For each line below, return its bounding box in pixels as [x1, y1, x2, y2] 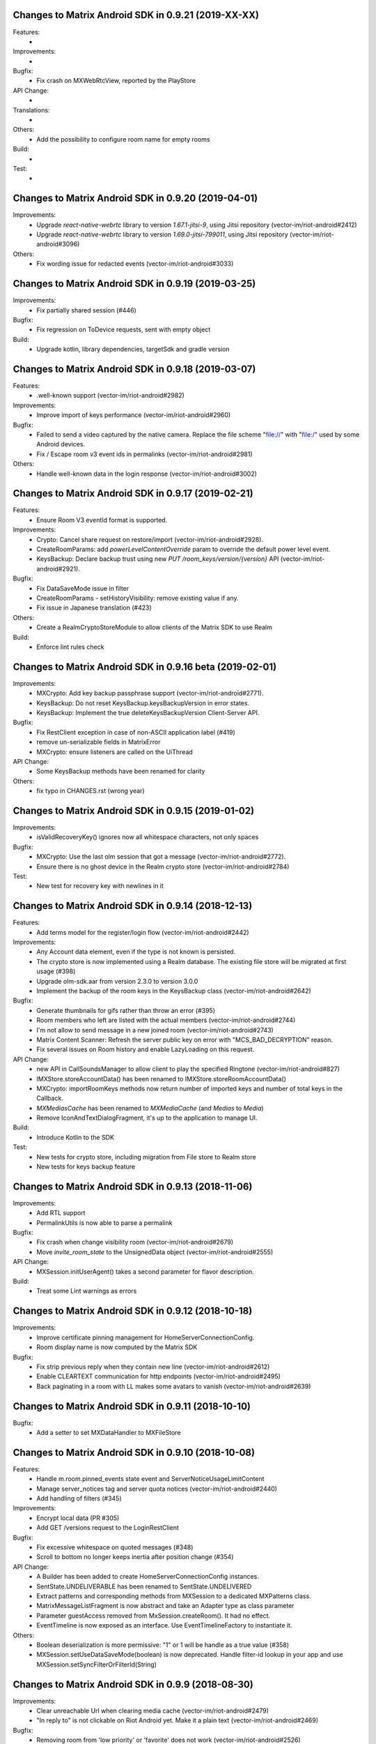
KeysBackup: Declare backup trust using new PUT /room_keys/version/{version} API [36, 555, 279, 563]
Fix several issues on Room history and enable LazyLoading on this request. [36, 1045, 255, 1053]
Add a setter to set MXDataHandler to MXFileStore [36, 1428, 181, 1436]
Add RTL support [36, 1209, 86, 1217]
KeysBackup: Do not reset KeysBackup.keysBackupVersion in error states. [36, 698, 250, 707]
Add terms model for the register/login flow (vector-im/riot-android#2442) [36, 928, 250, 936]
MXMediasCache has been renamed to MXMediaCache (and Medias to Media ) [36, 1104, 264, 1112]
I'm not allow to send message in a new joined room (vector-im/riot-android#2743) [36, 1025, 274, 1034]
